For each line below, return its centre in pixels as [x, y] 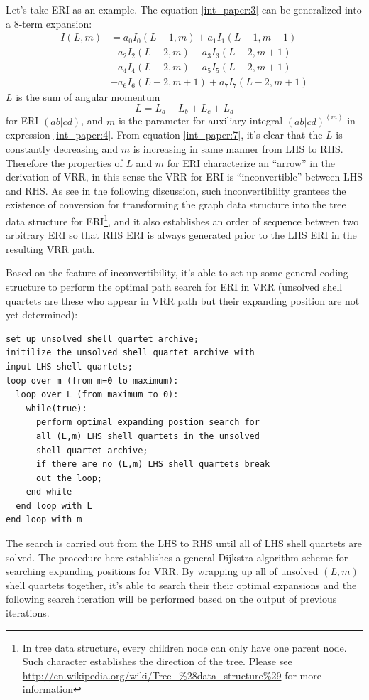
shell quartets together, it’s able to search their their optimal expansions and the [181, 585]
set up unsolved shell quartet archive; [103, 339]
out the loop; [69, 478]
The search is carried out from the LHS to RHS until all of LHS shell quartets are [184, 543]
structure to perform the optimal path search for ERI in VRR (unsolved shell [174, 286]
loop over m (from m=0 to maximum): [92, 381]
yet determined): [42, 314]
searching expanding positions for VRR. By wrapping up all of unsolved [162, 571]
